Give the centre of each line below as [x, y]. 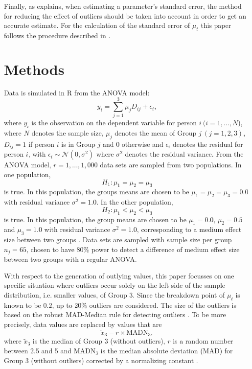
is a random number [203, 341]
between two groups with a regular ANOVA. [70, 259]
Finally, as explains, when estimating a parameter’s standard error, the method [123, 6]
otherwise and [142, 144]
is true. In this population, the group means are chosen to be [95, 219]
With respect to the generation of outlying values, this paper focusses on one [119, 275]
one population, [27, 174]
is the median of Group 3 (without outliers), [99, 341]
